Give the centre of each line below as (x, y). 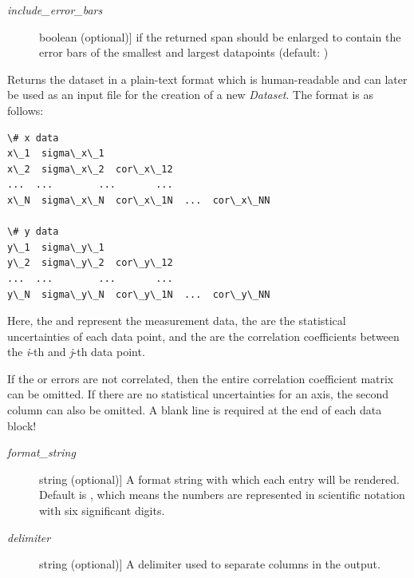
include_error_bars (55, 10)
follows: (26, 110)
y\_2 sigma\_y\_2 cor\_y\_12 (90, 263)
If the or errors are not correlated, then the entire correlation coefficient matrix (201, 378)
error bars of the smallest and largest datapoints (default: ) (184, 52)
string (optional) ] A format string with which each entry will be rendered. (219, 479)
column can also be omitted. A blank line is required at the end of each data (195, 410)
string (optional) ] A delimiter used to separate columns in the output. (210, 564)
